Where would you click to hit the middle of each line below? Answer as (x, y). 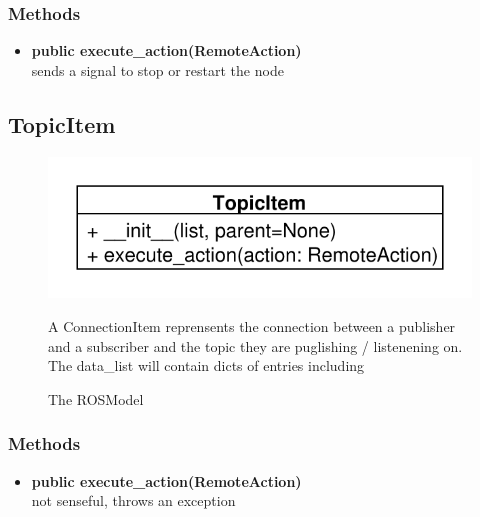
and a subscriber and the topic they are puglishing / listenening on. (255, 345)
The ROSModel (96, 398)
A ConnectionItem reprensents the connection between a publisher (252, 325)
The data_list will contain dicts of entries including (206, 365)
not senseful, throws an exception (133, 500)
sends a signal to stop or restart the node (157, 69)
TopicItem (62, 123)
